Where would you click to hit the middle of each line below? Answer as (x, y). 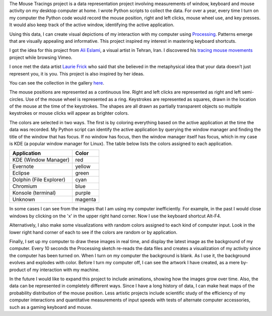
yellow (83, 167)
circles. (17, 99)
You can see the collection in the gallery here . (57, 83)
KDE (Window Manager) (41, 160)
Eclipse (21, 173)
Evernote (23, 167)
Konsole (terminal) (34, 193)
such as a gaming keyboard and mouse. (51, 307)
